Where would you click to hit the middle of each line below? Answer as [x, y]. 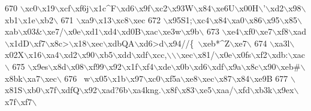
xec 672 [147, 19]
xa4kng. [147, 90]
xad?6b [115, 90]
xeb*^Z [216, 43]
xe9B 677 [271, 78]
